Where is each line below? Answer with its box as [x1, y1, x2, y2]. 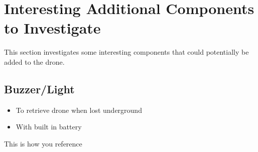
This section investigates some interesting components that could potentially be [4, 47, 249, 57]
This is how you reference [4, 138, 82, 148]
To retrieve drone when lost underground [16, 104, 142, 115]
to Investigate [4, 18, 101, 38]
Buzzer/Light [4, 81, 75, 96]
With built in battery [16, 121, 82, 132]
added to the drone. [4, 56, 65, 67]
